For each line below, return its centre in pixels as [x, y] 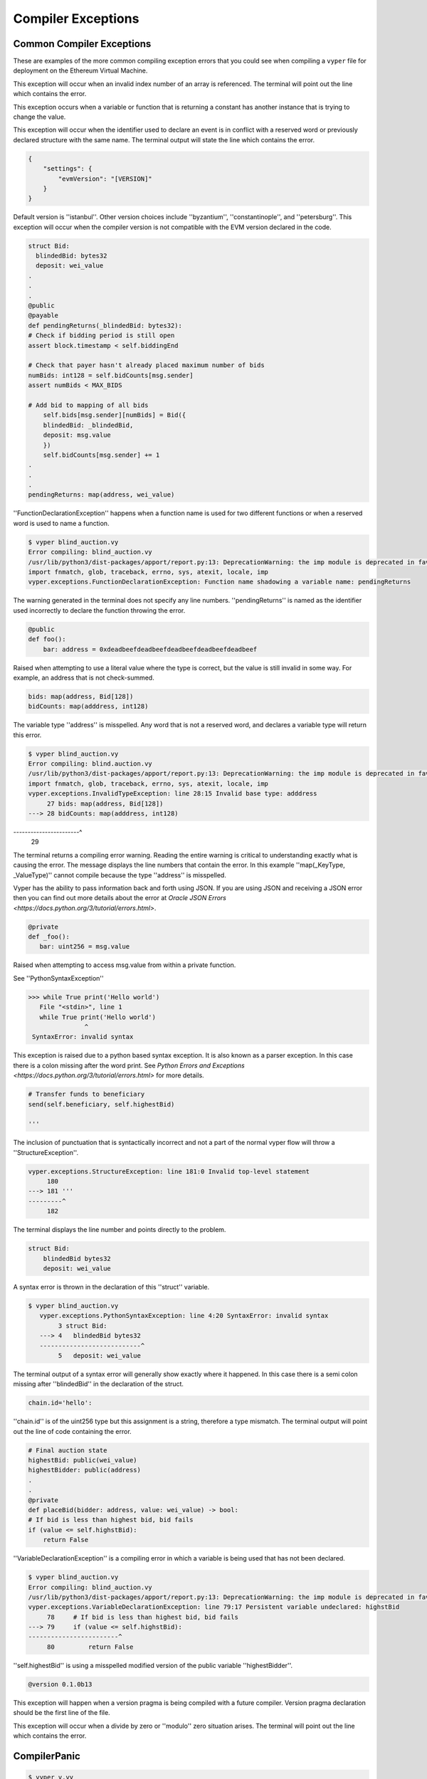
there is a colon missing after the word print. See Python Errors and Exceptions [129, 1065]
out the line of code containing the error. [72, 1431]
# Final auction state [68, 1450]
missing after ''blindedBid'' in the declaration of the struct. [99, 1384]
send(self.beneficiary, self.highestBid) [101, 1104]
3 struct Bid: [83, 1326]
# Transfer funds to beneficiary [86, 1094]
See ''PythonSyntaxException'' [58, 978]
